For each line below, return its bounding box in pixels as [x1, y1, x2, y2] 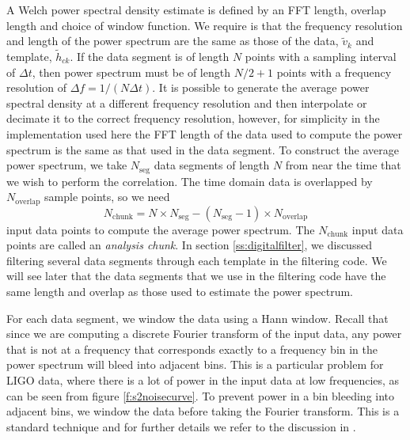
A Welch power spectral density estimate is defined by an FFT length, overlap [6, 2, 386, 17]
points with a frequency [276, 63, 392, 80]
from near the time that [285, 157, 401, 173]
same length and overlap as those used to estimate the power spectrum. [6, 283, 354, 300]
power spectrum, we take [6, 157, 127, 173]
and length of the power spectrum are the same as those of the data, [6, 32, 339, 49]
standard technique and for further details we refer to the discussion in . [6, 418, 356, 434]
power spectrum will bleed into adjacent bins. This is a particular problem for [6, 356, 384, 373]
